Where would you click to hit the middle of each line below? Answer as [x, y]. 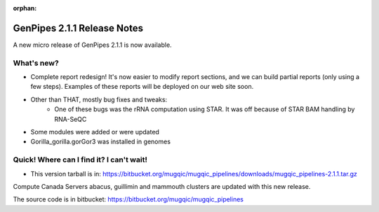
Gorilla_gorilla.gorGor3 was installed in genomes [101, 142]
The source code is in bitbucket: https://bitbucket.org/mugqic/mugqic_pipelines [128, 199]
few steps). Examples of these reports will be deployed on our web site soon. [142, 87]
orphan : [25, 8]
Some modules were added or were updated [95, 132]
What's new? [36, 63]
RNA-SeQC [71, 119]
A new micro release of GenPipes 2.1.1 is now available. [92, 45]
